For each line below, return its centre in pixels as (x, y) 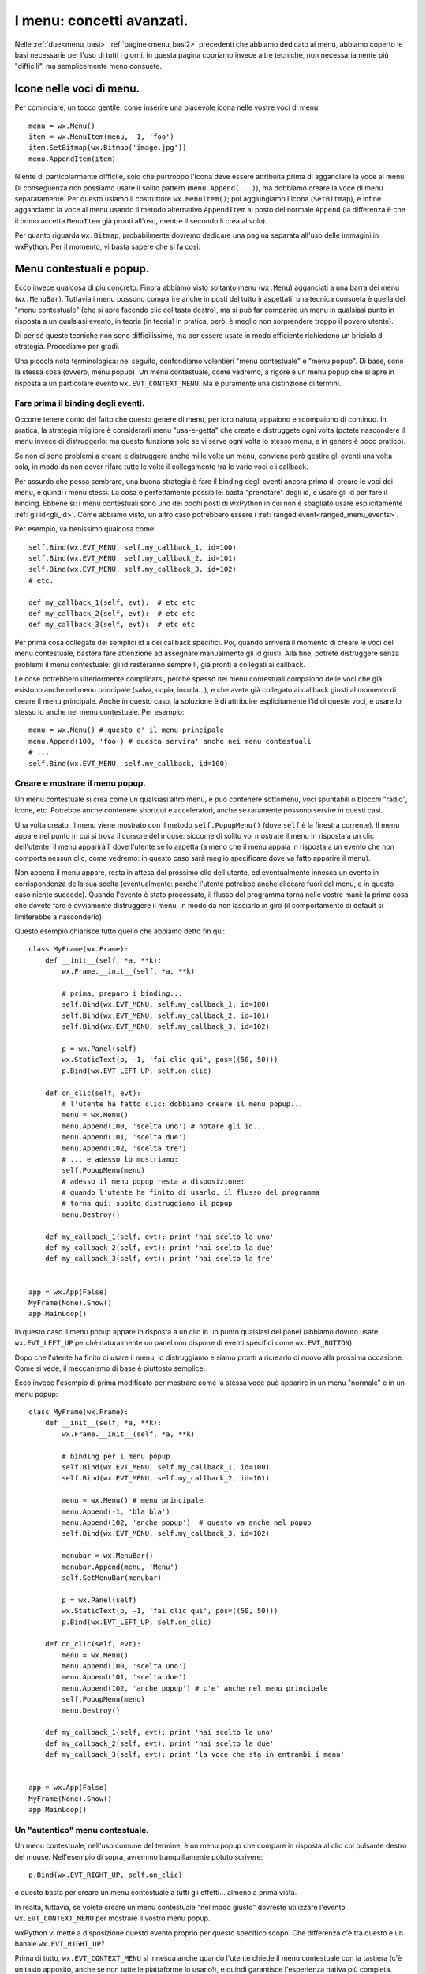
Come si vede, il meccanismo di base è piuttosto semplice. (110, 1368)
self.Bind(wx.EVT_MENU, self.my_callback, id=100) (129, 763)
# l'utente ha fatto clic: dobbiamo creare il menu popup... (183, 1104)
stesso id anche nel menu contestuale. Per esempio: (99, 712)
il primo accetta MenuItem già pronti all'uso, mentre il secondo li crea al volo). (141, 220)
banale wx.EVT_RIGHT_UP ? (60, 1944)
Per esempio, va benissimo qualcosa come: (85, 529)
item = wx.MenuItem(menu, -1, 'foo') (102, 137)
